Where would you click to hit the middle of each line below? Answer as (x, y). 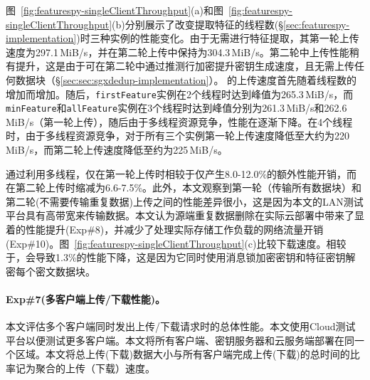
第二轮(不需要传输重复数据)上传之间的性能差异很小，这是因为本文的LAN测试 (185, 201)
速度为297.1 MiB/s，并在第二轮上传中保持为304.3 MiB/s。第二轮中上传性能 (178, 52)
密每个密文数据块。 (51, 271)
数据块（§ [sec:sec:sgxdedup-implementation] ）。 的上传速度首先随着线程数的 (186, 79)
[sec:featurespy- (317, 24)
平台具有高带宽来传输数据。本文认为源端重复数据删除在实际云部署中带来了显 (185, 215)
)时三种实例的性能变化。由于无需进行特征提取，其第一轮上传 (218, 38)
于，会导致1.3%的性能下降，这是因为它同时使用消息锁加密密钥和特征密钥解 (181, 257)
